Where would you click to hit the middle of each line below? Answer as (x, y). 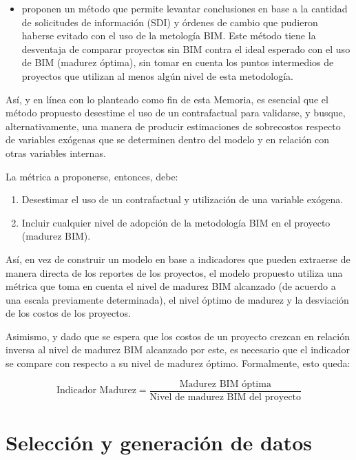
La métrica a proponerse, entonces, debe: (92, 176)
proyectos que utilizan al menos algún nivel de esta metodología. (157, 75)
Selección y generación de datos (159, 442)
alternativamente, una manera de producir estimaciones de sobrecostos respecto (173, 126)
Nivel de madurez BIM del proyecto (226, 397)
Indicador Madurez (96, 391)
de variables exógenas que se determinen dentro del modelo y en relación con (168, 139)
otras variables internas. (56, 153)
